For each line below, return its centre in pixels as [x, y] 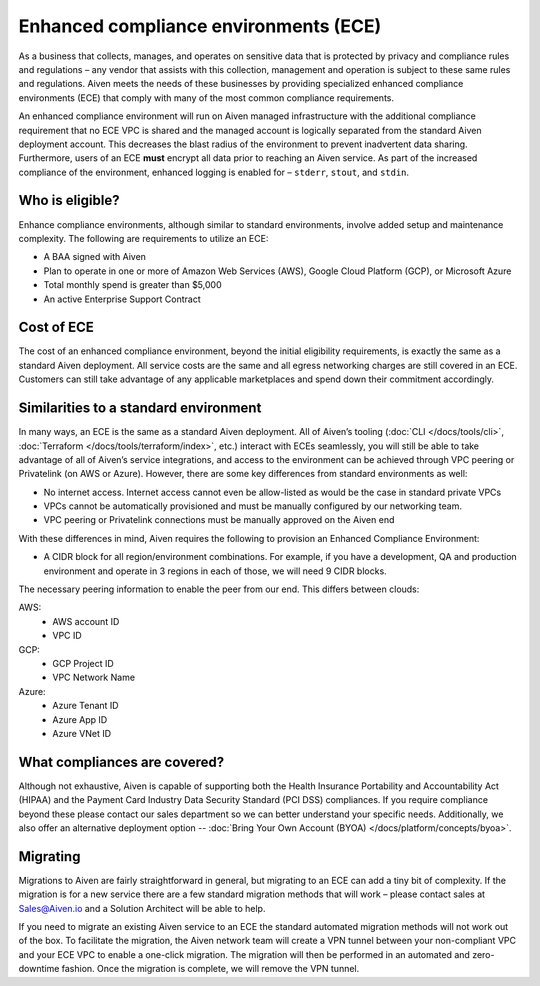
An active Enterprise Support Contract [122, 299]
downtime [39, 969]
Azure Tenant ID [85, 706]
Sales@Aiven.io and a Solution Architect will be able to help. [142, 908]
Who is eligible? [69, 200]
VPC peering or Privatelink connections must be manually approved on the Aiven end [219, 520]
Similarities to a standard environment [140, 408]
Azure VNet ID [82, 733]
